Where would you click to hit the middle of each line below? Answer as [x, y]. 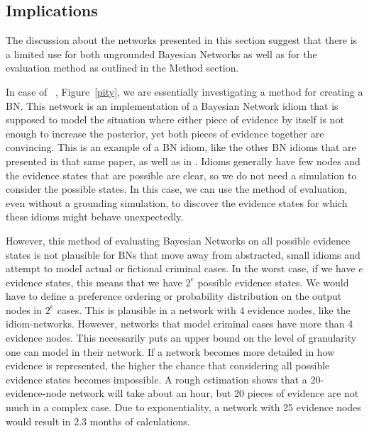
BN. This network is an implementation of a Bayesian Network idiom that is [172, 105]
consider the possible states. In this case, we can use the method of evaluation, [177, 189]
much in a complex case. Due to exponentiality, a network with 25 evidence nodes [183, 407]
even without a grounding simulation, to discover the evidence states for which [177, 202]
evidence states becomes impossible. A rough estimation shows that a [156, 379]
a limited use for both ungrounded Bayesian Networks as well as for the [161, 54]
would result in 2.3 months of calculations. [98, 421]
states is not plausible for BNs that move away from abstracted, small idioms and [183, 254]
